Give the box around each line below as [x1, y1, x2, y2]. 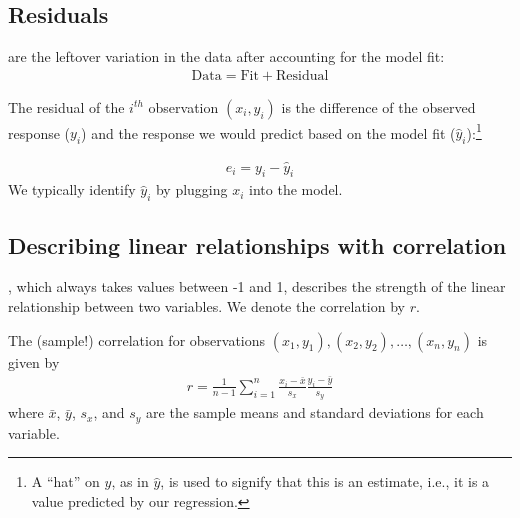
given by [8, 351, 60, 372]
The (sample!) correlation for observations [8, 329, 266, 350]
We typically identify [8, 179, 136, 200]
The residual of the [8, 96, 125, 117]
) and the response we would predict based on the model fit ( [81, 122, 456, 143]
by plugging [155, 179, 228, 200]
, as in [111, 471, 149, 492]
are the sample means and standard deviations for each [146, 402, 484, 423]
